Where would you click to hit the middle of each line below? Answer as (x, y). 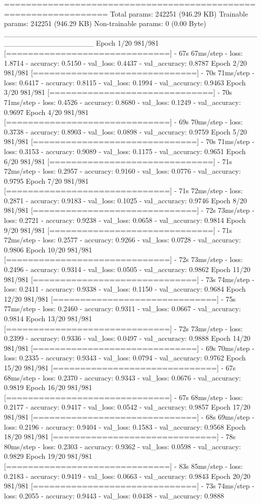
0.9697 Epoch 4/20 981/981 (46, 112)
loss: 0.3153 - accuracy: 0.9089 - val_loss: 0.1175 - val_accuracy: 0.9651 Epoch (125, 151)
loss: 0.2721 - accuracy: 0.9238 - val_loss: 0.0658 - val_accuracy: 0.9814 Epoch (125, 220)
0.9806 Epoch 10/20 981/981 (48, 249)
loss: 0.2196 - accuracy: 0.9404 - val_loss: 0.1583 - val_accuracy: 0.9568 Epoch (125, 426)
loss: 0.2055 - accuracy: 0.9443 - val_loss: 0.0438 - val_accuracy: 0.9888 (114, 495)
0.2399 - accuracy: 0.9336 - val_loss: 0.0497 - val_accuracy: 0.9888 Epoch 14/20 (127, 338)
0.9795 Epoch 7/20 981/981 (46, 180)
